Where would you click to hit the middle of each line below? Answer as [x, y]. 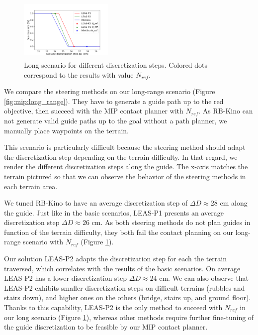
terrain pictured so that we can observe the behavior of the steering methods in [125, 176]
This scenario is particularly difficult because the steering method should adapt [125, 147]
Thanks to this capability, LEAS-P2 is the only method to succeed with [113, 307]
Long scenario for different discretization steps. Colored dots [116, 64]
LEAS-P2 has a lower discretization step [66, 278]
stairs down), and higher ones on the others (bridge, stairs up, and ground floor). [128, 297]
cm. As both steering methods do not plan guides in [171, 222]
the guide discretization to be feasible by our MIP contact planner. [106, 327]
